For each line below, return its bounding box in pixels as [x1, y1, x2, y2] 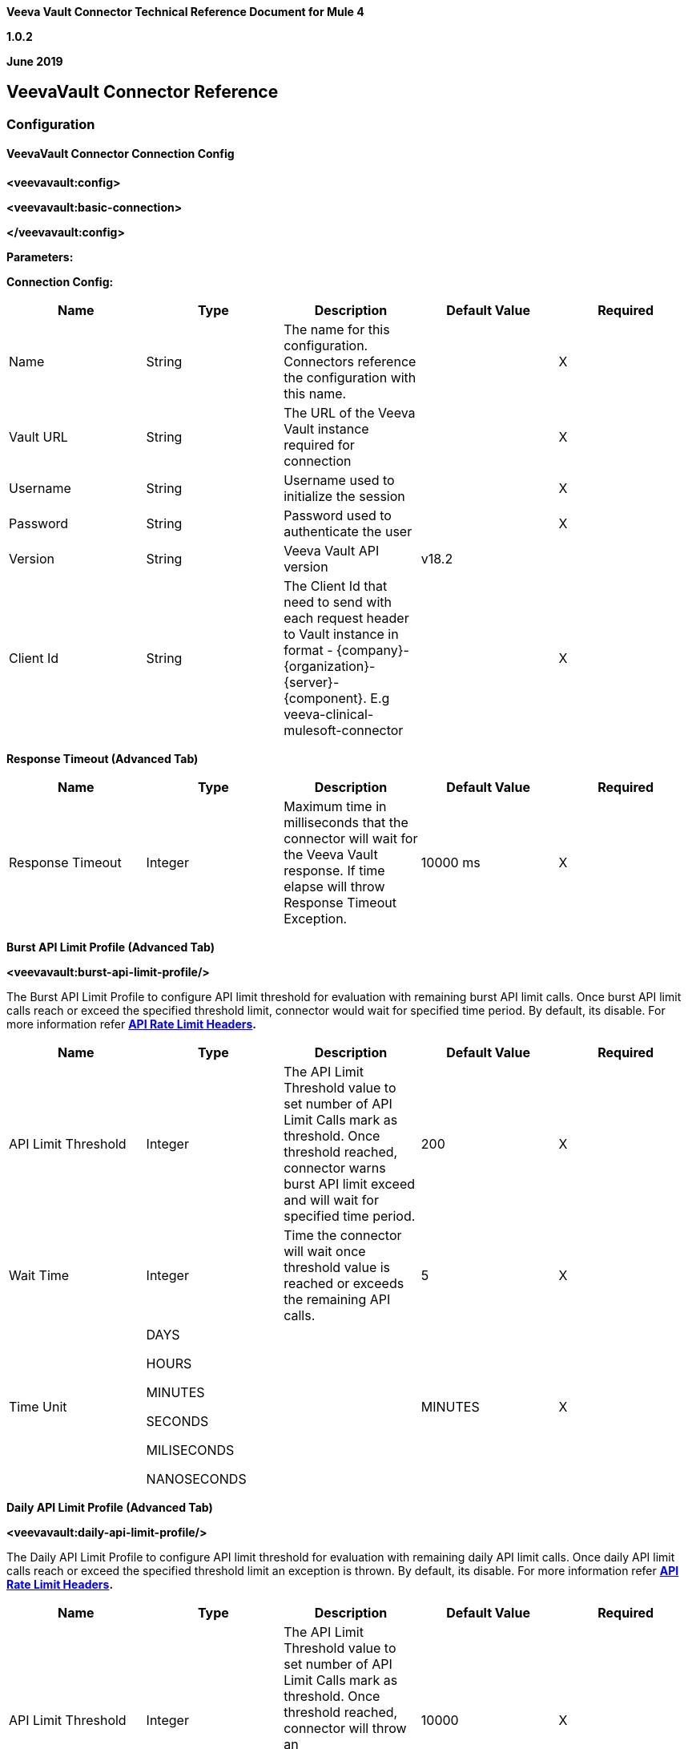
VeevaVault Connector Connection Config [6, 147, 235, 161]
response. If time [284, 862, 385, 879]
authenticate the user [284, 523, 412, 540]
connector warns [284, 1160, 386, 1177]
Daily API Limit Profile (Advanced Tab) [6, 1501, 213, 1515]
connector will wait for [284, 830, 418, 847]
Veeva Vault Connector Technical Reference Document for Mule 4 [6, 5, 364, 18]
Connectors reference [284, 353, 416, 370]
